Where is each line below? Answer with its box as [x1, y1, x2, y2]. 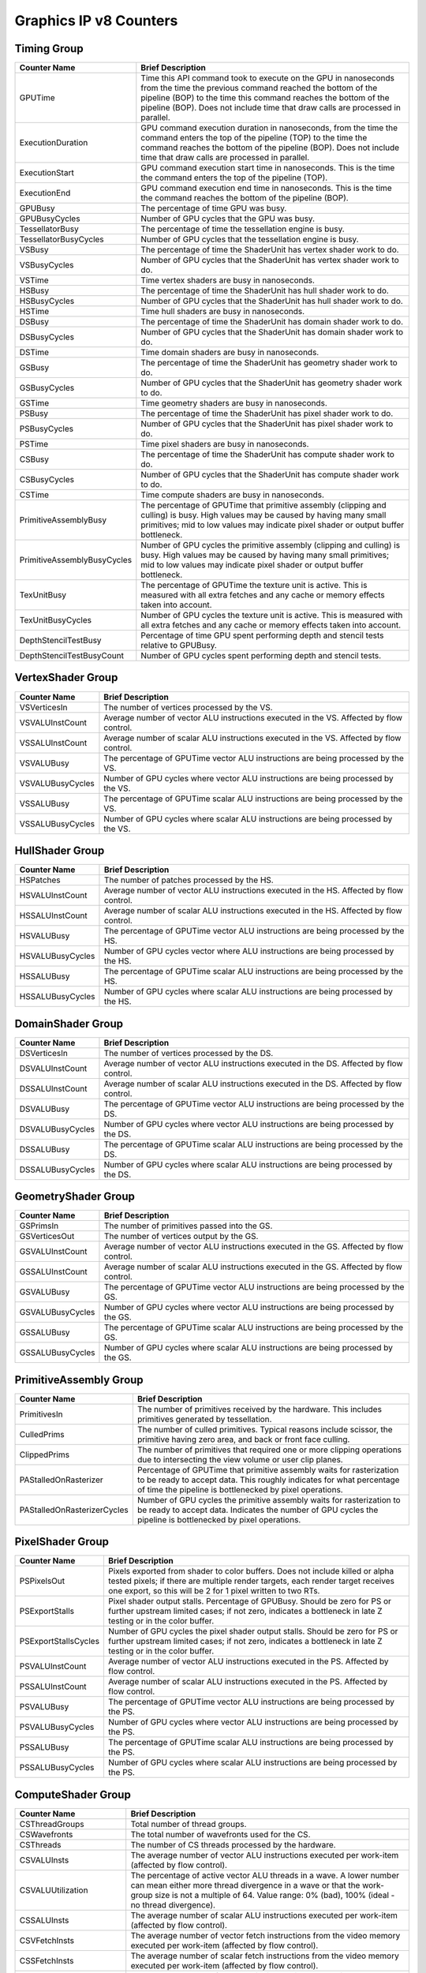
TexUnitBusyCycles [19, 615, 92, 626]
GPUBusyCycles [19, 213, 80, 224]
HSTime [19, 306, 50, 317]
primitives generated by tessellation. [136, 1413, 272, 1425]
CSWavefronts [19, 1829, 73, 1840]
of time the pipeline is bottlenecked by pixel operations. [136, 1484, 343, 1495]
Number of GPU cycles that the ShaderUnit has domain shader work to [140, 327, 404, 338]
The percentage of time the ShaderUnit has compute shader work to [140, 449, 394, 460]
